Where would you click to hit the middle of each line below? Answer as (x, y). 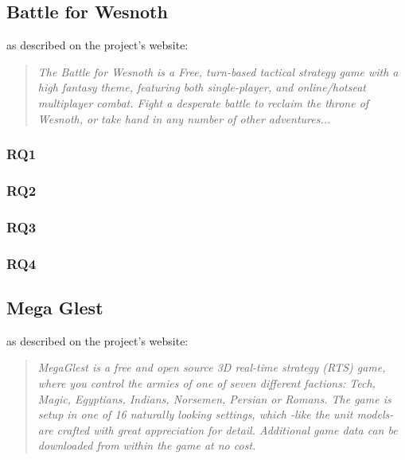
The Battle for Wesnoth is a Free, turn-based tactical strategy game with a (218, 71)
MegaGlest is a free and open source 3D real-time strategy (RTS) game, (212, 367)
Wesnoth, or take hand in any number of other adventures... (184, 118)
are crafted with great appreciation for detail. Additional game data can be (218, 429)
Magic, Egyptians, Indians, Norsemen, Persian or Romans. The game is (214, 398)
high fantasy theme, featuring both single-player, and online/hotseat (202, 87)
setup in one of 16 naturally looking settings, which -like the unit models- (216, 414)
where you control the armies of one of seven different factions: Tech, (206, 382)
